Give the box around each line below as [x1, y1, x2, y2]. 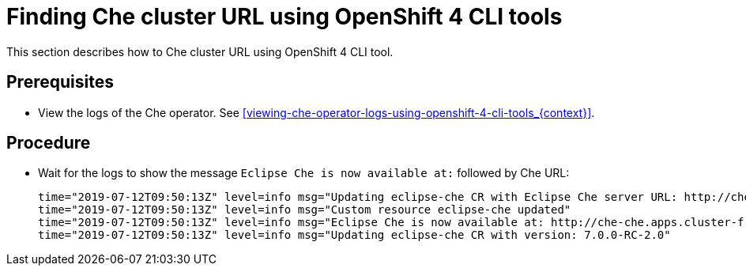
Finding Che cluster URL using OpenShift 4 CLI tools [6, 3, 563, 30]
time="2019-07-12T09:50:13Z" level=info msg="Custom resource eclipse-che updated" [38, 203, 571, 217]
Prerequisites [6, 72, 114, 93]
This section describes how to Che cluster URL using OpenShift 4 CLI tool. [6, 44, 394, 59]
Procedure [6, 133, 91, 153]
